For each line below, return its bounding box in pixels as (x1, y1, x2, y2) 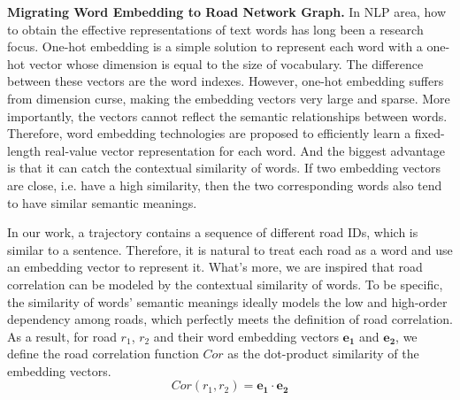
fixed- (414, 124, 445, 142)
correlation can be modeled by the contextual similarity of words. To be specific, (7, 274, 443, 293)
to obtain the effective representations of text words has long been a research (7, 19, 424, 38)
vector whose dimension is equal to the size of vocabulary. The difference (28, 54, 424, 73)
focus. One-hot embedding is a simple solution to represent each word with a (7, 37, 423, 56)
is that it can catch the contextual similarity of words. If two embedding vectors (7, 158, 441, 177)
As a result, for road (7, 327, 117, 345)
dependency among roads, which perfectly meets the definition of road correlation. (7, 310, 453, 328)
